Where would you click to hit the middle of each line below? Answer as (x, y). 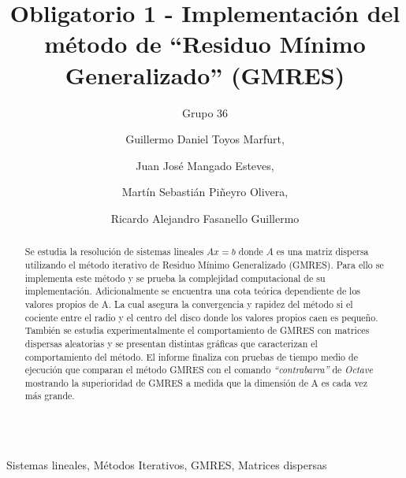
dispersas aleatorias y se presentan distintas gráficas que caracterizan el (171, 343)
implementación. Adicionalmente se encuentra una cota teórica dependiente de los (193, 291)
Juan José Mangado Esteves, (205, 165)
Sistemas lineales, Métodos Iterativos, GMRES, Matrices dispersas (167, 465)
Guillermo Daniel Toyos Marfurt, (205, 139)
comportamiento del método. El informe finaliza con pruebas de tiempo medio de (191, 356)
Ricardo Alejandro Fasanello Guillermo (205, 218)
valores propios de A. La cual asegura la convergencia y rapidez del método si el (189, 304)
